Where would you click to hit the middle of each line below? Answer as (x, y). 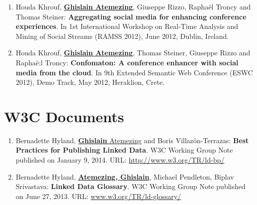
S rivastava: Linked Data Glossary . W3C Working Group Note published (130, 186)
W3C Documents (64, 116)
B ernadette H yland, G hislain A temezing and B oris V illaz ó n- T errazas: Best (132, 140)
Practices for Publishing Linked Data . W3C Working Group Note (124, 150)
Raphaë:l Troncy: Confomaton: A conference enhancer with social (127, 62)
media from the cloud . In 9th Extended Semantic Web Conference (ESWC (134, 72)
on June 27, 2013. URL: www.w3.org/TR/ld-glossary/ (98, 196)
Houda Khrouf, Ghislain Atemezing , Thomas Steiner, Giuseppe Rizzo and (133, 53)
